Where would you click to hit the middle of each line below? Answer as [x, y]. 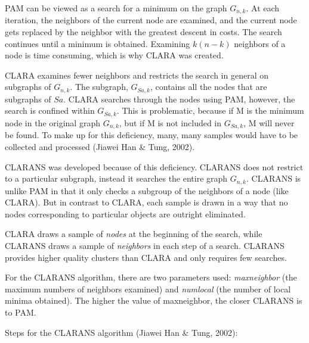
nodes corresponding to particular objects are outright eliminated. [125, 213]
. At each [263, 8]
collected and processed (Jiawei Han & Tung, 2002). [100, 146]
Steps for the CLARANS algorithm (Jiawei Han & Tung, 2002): [121, 332]
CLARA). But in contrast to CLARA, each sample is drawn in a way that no [146, 202]
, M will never [269, 122]
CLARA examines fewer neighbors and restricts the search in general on [137, 75]
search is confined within [50, 110]
